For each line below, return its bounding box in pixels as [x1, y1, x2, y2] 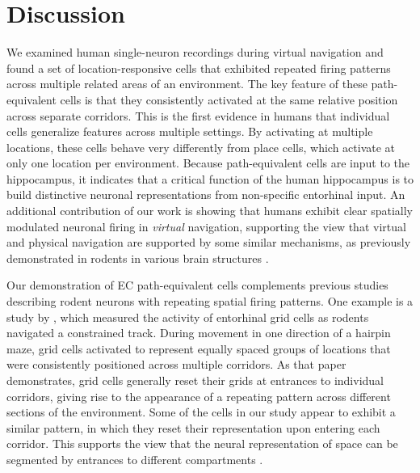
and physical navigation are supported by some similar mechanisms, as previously [6, 234, 411, 251]
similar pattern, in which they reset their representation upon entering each [6, 419, 380, 436]
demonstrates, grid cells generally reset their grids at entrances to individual [6, 372, 384, 388]
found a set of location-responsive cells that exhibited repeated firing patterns [6, 59, 391, 76]
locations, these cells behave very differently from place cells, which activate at [6, 138, 396, 155]
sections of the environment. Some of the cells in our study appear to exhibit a [6, 403, 396, 420]
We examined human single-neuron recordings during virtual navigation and [6, 44, 384, 61]
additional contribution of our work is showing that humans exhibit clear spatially [6, 202, 413, 219]
